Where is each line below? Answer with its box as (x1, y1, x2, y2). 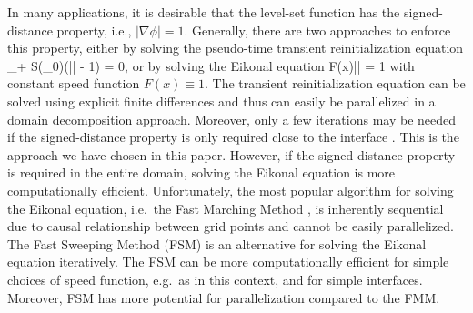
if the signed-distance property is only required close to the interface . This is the (7, 127, 459, 146)
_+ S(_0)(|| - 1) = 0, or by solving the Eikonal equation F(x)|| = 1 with (7, 56, 415, 75)
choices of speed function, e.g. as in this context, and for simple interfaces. (7, 269, 423, 288)
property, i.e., (56, 20, 132, 39)
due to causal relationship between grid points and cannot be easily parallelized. (7, 217, 454, 236)
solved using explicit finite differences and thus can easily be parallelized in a (7, 91, 436, 110)
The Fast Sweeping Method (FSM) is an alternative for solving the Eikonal (7, 234, 427, 253)
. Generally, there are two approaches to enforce (184, 20, 451, 39)
